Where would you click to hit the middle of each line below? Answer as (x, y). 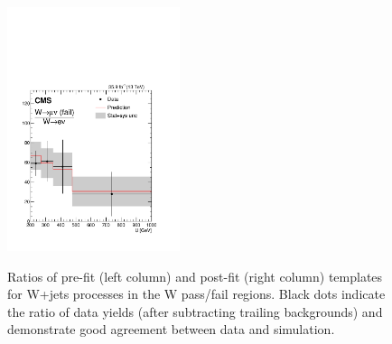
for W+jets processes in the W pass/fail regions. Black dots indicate (196, 294)
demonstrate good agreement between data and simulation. (171, 329)
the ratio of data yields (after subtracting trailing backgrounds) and (195, 311)
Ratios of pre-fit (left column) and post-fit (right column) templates (195, 276)
